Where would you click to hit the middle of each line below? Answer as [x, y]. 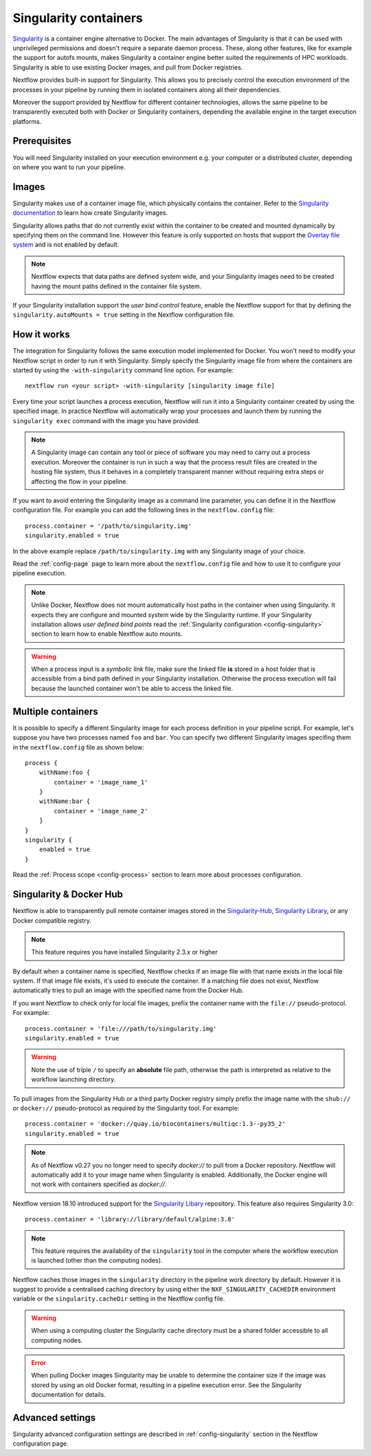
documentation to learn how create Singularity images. [90, 213]
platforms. [27, 121]
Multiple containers [56, 711]
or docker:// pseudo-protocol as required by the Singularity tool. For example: [126, 1108]
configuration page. [41, 1444]
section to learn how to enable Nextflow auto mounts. [107, 634]
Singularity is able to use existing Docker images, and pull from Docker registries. [128, 67]
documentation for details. [68, 1395]
